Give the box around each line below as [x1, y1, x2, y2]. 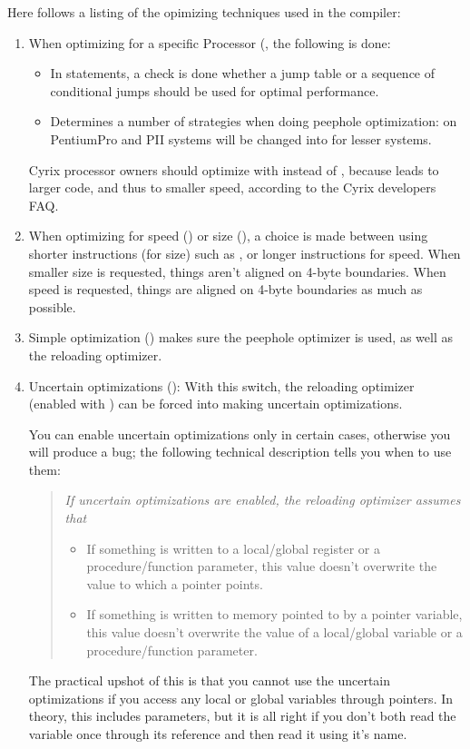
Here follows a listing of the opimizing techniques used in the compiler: [7, 3, 401, 21]
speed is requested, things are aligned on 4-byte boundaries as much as [28, 280, 423, 299]
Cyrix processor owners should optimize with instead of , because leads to [28, 160, 439, 179]
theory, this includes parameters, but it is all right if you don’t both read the [28, 706, 456, 725]
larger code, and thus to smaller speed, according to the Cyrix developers [28, 178, 436, 197]
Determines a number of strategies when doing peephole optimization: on [50, 112, 457, 131]
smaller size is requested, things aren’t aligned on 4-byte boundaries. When [28, 261, 446, 281]
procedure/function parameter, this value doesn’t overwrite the [86, 557, 437, 576]
